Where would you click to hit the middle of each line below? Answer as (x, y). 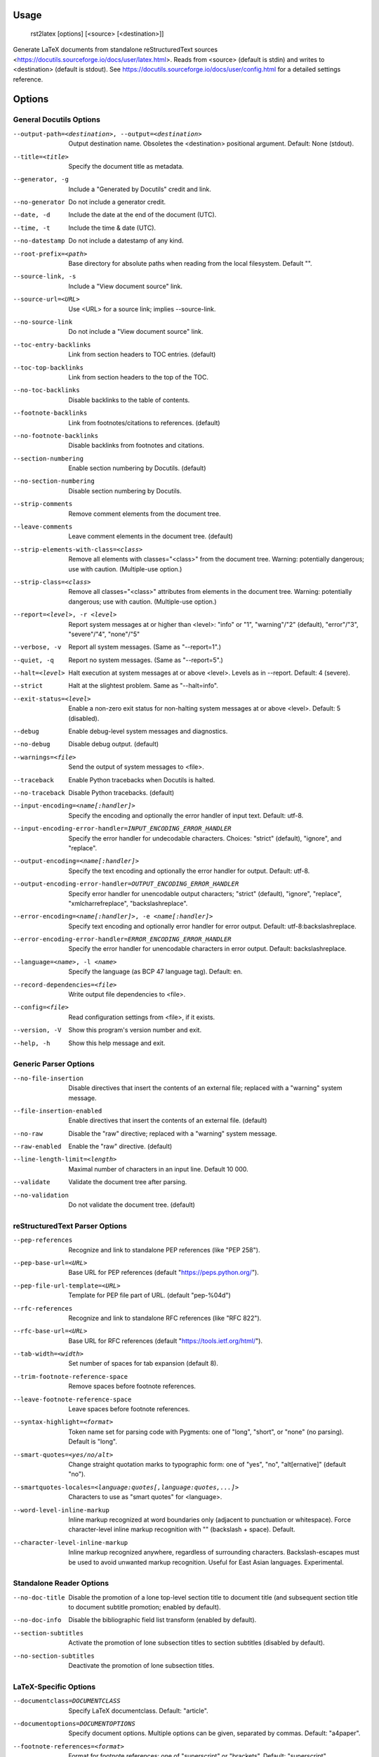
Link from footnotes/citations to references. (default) (144, 422)
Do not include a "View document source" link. (136, 332)
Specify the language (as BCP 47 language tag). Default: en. (155, 972)
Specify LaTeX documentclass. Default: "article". (138, 1711)
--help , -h (32, 1043)
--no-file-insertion (48, 1078)
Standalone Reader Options (61, 1583)
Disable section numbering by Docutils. (125, 491)
